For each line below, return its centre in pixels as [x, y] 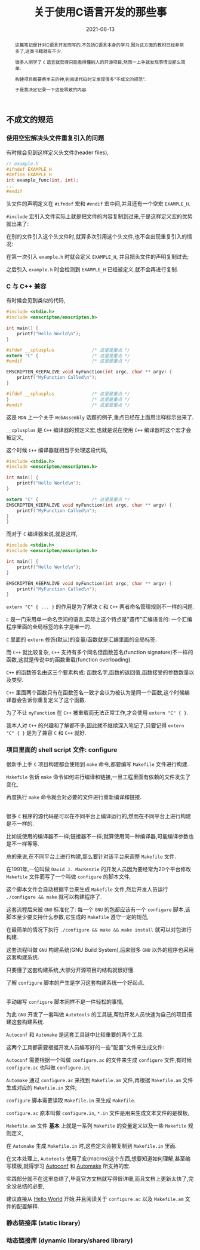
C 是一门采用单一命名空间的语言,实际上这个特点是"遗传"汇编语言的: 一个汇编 [99, 620]
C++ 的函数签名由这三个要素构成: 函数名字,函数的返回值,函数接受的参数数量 [98, 672]
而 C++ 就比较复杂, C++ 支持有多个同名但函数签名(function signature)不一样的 [100, 652]
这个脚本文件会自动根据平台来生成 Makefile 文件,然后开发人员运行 [87, 889]
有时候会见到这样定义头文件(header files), [58, 152]
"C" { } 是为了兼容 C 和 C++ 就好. [46, 733]
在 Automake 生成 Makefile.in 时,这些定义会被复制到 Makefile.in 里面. [92, 1145]
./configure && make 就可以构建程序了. [54, 896]
